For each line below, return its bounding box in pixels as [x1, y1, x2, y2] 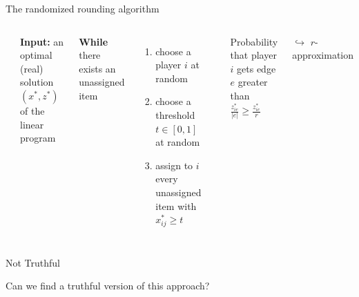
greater [237, 75, 268, 89]
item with [155, 198, 197, 213]
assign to [155, 157, 193, 172]
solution [20, 75, 54, 89]
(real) [20, 61, 43, 75]
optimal [20, 48, 52, 62]
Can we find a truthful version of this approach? [6, 278, 210, 293]
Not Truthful [6, 255, 61, 269]
